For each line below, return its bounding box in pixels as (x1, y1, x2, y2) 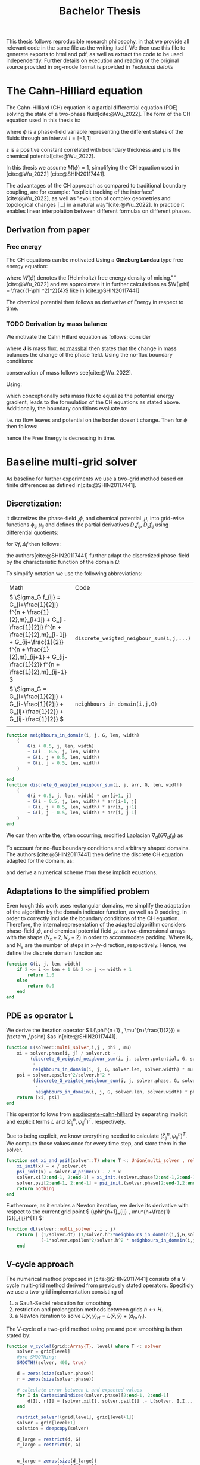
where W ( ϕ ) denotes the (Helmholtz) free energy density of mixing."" (6, 274, 176, 281)
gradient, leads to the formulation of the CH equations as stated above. (6, 399, 180, 406)
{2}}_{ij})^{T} (6, 1215, 38, 1222)
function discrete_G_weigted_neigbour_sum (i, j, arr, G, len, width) (6, 781, 183, 788)
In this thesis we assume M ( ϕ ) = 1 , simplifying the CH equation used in (6, 164, 180, 171)
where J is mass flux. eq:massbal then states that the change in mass (6, 345, 177, 352)
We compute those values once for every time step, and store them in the (6, 1140, 186, 1147)
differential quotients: (6, 529, 58, 536)
